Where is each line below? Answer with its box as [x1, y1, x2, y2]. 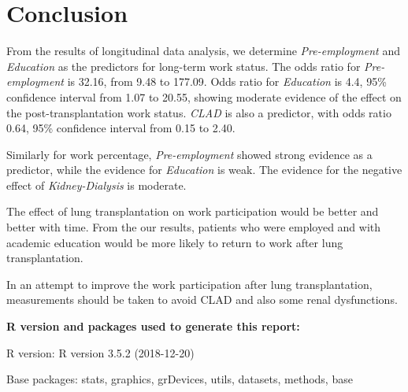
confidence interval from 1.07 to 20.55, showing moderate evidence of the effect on [6, 88, 402, 105]
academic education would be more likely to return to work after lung [6, 234, 343, 250]
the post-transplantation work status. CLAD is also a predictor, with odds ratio [6, 104, 391, 120]
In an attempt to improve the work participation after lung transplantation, [6, 276, 373, 292]
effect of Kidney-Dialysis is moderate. [6, 176, 187, 193]
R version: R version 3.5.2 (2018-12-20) [6, 344, 195, 361]
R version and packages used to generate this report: [6, 318, 300, 335]
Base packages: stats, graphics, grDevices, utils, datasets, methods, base [6, 371, 353, 387]
